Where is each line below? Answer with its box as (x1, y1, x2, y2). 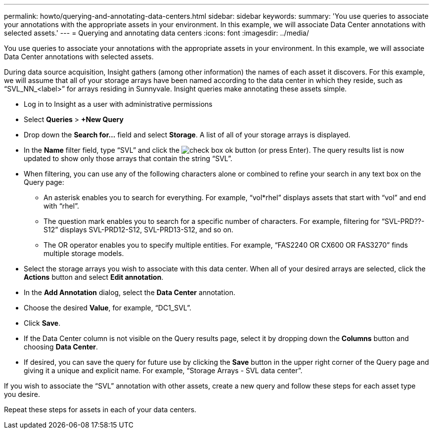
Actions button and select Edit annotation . (24, 273, 164, 281)
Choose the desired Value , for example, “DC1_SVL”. (24, 303, 192, 312)
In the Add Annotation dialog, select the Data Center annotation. (24, 288, 235, 297)
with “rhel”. (43, 202, 79, 210)
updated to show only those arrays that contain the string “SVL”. (24, 154, 233, 163)
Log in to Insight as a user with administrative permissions (24, 100, 213, 108)
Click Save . (24, 319, 61, 327)
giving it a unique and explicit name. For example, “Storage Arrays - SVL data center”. (24, 366, 303, 375)
